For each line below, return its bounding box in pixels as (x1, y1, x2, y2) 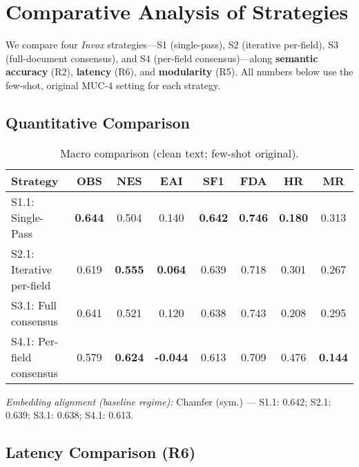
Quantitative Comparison (6, 111, 191, 133)
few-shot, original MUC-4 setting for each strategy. (6, 77, 221, 92)
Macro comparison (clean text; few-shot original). (60, 144, 299, 161)
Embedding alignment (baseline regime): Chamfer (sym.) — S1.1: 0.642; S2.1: (6, 394, 331, 408)
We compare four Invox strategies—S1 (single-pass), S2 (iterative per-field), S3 (6, 37, 338, 52)
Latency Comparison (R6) (6, 441, 196, 463)
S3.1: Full (11, 296, 57, 313)
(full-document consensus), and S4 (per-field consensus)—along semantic (6, 50, 318, 65)
